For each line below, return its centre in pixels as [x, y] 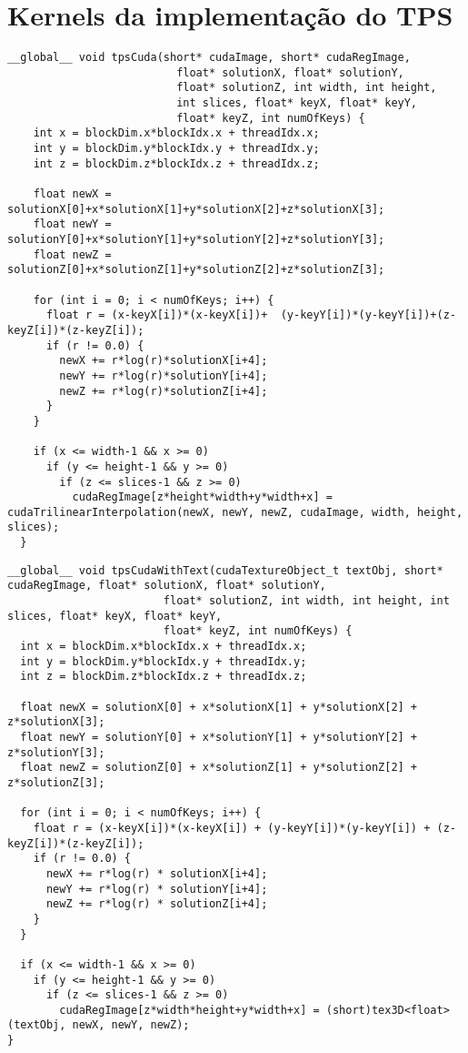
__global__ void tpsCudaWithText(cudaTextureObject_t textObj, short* [225, 570]
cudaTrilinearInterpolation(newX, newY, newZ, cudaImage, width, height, [235, 512]
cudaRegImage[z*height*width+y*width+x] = [202, 497]
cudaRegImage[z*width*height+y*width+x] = [189, 1010]
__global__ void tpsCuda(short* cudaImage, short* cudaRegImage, [209, 58]
